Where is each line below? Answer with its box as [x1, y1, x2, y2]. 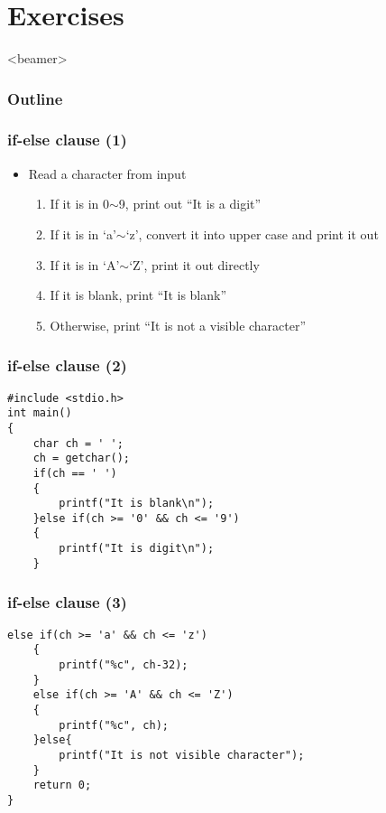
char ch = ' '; [32, 436, 124, 450]
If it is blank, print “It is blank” [50, 285, 227, 304]
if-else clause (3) [7, 591, 127, 613]
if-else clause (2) [7, 354, 127, 377]
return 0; [32, 779, 92, 792]
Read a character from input [28, 164, 187, 182]
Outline [7, 87, 63, 109]
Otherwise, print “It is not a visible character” [50, 315, 307, 334]
